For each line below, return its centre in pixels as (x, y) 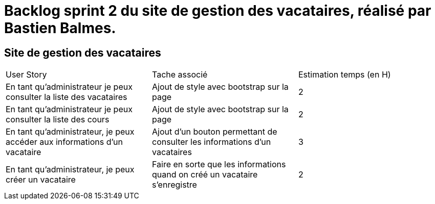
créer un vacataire (41, 180)
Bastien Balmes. (60, 28)
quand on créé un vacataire (205, 175)
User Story (26, 75)
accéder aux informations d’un (64, 142)
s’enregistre (174, 185)
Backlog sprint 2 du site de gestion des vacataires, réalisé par (218, 11)
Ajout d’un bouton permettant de (214, 132)
